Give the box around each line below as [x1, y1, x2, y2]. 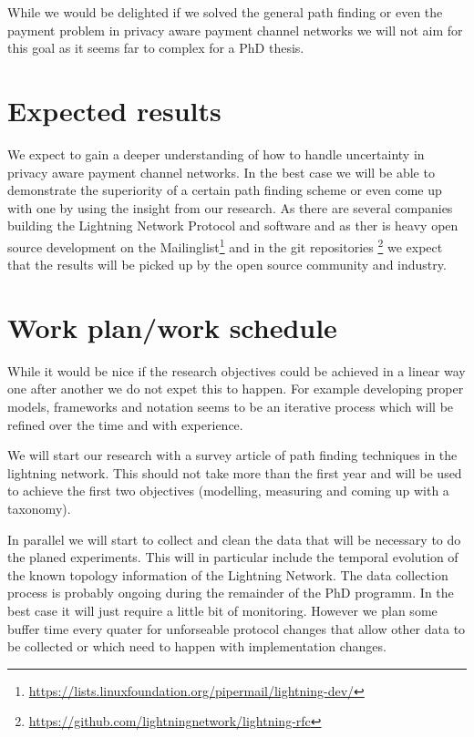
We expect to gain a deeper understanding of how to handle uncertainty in [7, 144, 425, 163]
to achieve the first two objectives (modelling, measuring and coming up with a [7, 481, 449, 500]
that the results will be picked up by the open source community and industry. [7, 255, 447, 274]
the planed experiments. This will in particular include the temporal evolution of [7, 548, 459, 567]
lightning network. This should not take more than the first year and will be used [7, 463, 462, 482]
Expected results [7, 91, 222, 128]
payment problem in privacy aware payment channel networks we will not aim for [7, 20, 463, 39]
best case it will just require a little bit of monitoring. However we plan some [7, 600, 438, 619]
